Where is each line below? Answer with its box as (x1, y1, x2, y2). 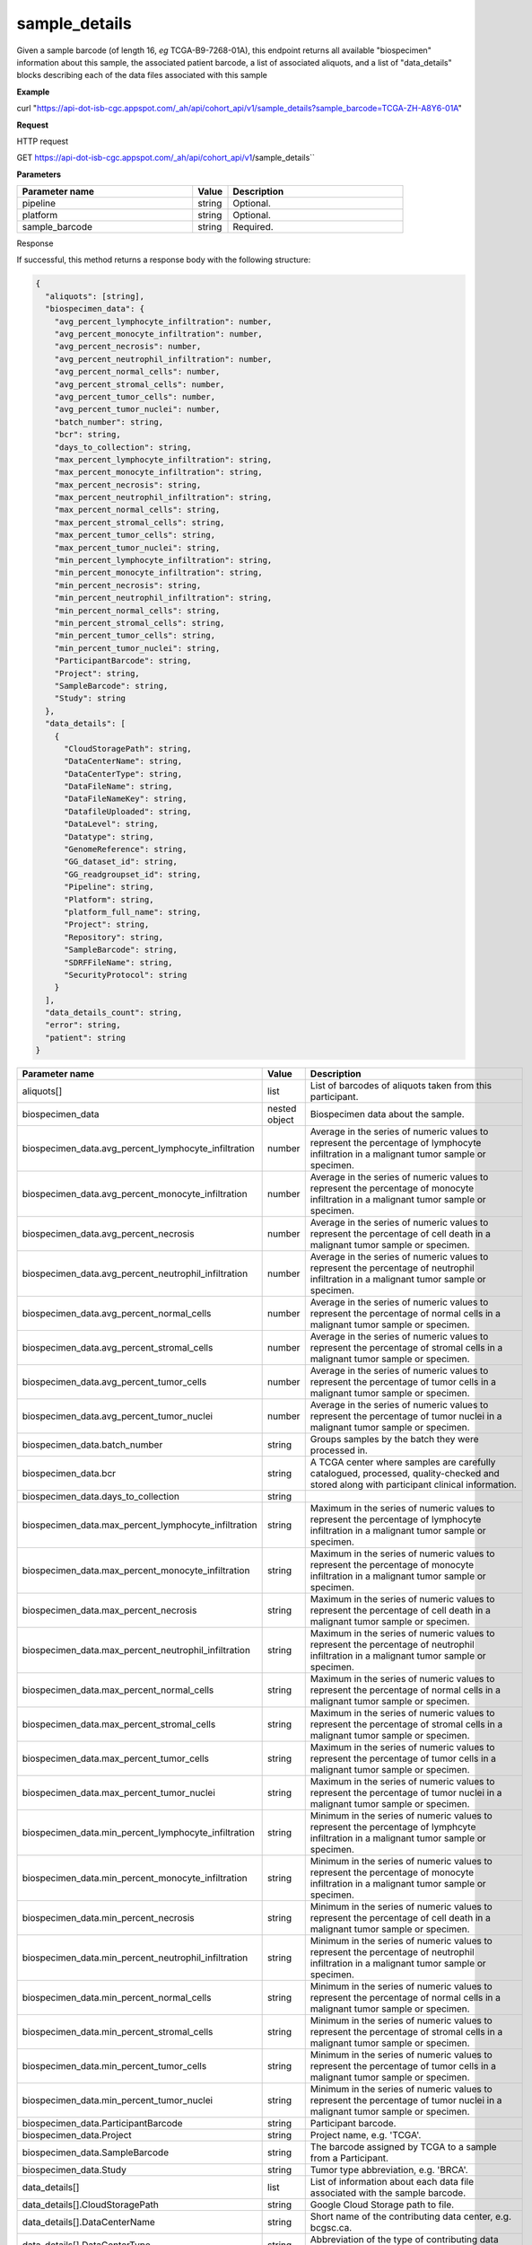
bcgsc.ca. (310, 2222, 353, 2234)
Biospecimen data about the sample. (310, 1108, 466, 1121)
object (267, 1114, 294, 1126)
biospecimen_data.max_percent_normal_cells (22, 1684, 214, 1696)
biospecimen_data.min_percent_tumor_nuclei (22, 2094, 214, 2107)
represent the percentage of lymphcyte (310, 1821, 476, 1834)
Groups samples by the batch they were (310, 1433, 479, 1446)
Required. (232, 221, 274, 233)
